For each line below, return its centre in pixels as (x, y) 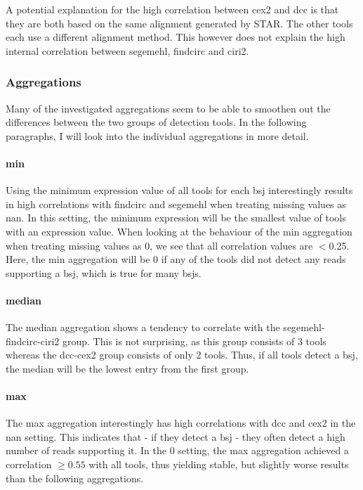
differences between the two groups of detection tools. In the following (156, 122)
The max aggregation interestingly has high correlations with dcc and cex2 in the (181, 423)
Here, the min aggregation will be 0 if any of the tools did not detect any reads (176, 259)
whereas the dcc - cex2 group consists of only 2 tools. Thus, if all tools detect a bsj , (182, 355)
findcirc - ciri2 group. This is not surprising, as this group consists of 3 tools (166, 341)
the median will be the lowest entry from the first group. (127, 368)
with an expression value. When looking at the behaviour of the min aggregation (179, 231)
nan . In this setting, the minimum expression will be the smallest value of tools (176, 218)
